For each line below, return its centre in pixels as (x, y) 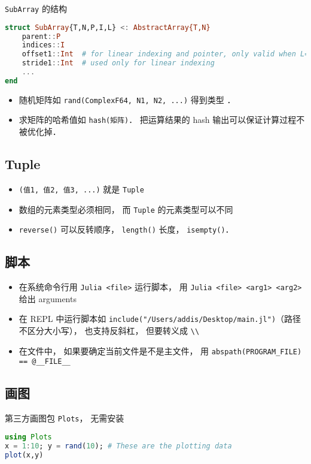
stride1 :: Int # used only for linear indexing (118, 63)
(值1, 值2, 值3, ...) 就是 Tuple (81, 189)
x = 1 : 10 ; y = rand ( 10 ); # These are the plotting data (118, 446)
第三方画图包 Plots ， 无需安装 (65, 418)
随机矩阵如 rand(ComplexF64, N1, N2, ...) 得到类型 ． (127, 99)
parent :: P (41, 36)
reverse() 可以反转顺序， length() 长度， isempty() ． (126, 229)
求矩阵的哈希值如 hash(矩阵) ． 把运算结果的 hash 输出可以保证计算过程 (158, 120)
